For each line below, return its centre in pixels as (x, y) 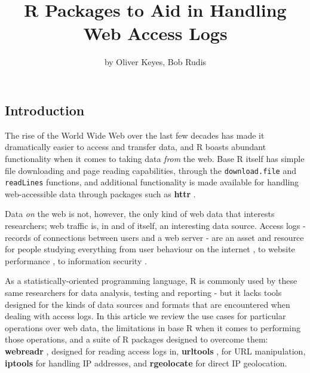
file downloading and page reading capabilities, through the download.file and (151, 170)
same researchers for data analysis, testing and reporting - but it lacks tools (143, 292)
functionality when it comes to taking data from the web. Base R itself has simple (155, 158)
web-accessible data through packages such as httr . (100, 193)
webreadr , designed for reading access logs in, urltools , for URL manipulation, (155, 351)
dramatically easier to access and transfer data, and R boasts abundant (136, 147)
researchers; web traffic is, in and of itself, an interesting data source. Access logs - (155, 225)
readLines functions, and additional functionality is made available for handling (152, 182)
